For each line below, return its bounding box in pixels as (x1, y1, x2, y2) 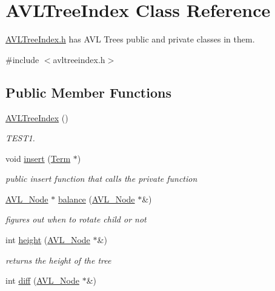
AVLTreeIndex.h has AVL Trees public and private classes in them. (5, 33, 255, 45)
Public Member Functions (5, 82, 171, 101)
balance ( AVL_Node (58, 192, 135, 205)
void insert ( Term (5, 152, 71, 164)
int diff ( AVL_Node (5, 274, 79, 287)
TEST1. (5, 132, 35, 144)
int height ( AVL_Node (5, 233, 90, 246)
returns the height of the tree (5, 253, 111, 266)
